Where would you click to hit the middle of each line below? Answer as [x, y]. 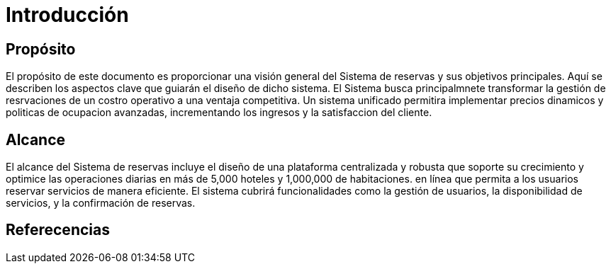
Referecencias [58, 230]
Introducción [67, 15]
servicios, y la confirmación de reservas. [101, 203]
